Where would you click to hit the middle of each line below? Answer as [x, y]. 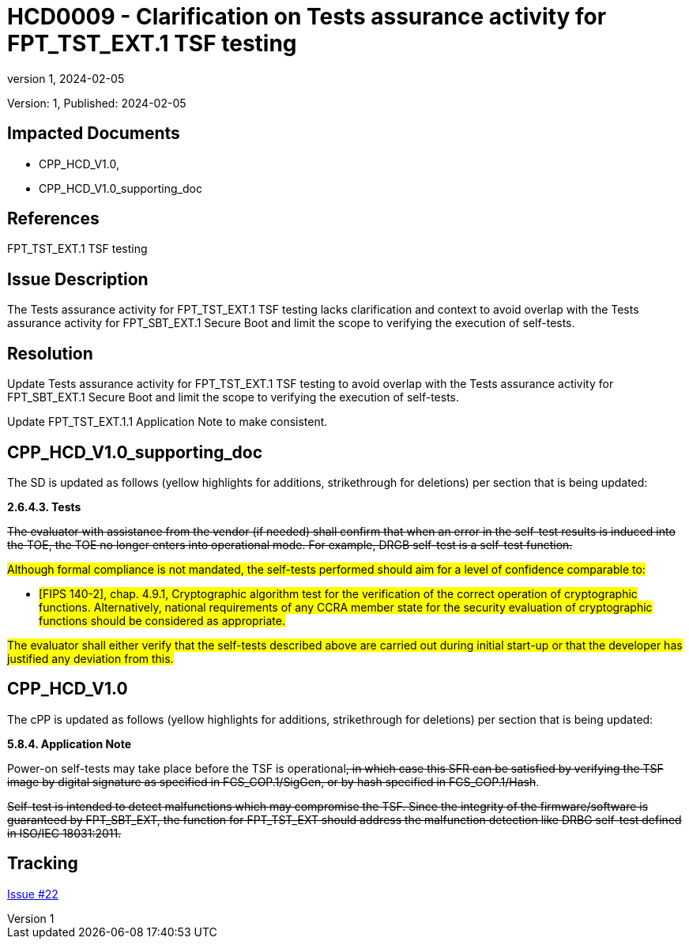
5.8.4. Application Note [70, 744]
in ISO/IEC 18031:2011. [64, 833]
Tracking [43, 864]
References [53, 219]
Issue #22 [33, 894]
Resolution [50, 353]
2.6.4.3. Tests [44, 506]
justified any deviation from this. [90, 658]
